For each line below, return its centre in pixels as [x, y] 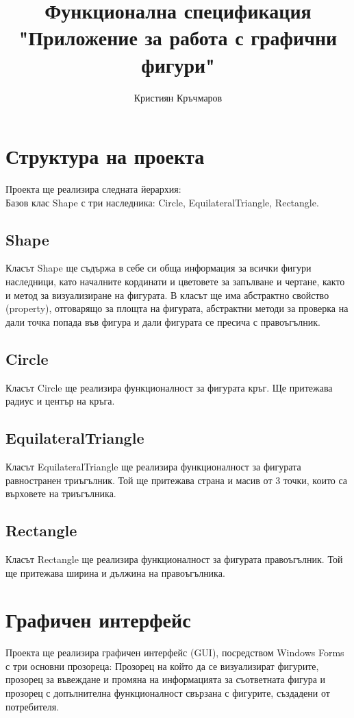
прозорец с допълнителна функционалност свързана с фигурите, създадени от [168, 693]
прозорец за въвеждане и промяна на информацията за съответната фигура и [165, 679]
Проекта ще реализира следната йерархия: [93, 189]
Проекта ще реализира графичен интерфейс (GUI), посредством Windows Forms [175, 653]
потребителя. [33, 706]
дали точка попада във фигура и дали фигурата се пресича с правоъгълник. [163, 321]
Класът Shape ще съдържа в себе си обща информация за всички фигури [159, 268]
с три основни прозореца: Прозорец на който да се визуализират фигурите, [162, 666]
